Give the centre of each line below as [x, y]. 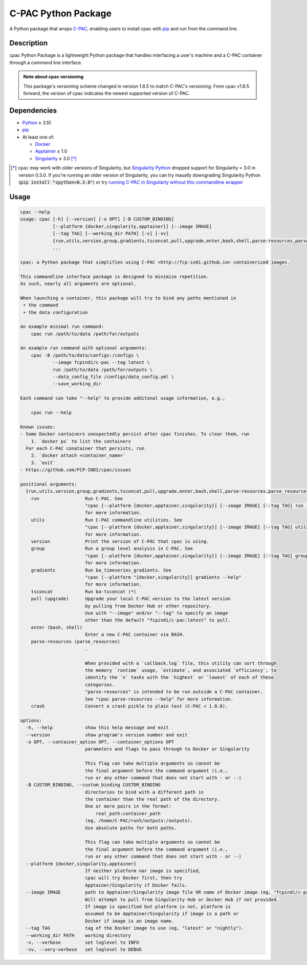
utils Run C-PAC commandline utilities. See [107, 520]
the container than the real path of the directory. [152, 799]
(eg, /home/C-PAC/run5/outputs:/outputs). [139, 821]
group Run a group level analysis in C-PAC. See [112, 549]
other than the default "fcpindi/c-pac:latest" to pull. [158, 620]
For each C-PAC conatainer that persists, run [85, 448]
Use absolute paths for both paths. [131, 828]
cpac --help [35, 212]
